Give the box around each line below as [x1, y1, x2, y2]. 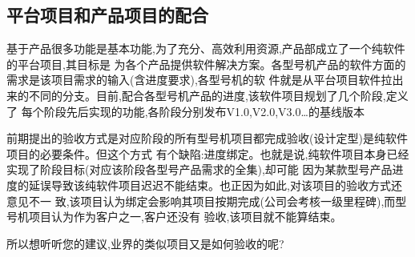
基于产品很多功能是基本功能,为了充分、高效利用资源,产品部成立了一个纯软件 [6, 40, 405, 57]
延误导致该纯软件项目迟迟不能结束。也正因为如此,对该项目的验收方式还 [28, 176, 402, 193]
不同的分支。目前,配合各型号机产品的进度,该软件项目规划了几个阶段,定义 [28, 86, 409, 103]
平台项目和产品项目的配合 [6, 2, 208, 27]
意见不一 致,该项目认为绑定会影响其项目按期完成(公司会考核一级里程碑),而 [6, 192, 396, 209]
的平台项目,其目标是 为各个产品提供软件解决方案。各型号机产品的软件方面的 [6, 55, 406, 72]
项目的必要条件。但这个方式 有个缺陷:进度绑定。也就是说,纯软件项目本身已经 [6, 145, 409, 162]
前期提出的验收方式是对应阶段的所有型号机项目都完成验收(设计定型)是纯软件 [6, 130, 408, 147]
